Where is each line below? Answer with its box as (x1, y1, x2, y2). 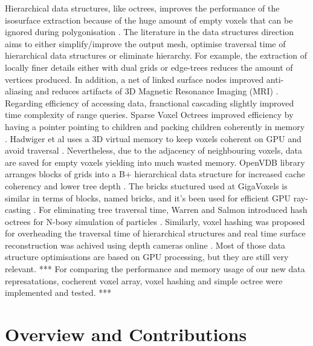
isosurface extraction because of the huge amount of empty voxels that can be (5, 13, 293, 26)
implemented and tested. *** (5, 286, 112, 299)
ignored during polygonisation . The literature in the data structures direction (5, 25, 294, 38)
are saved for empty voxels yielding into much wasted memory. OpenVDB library (5, 155, 305, 168)
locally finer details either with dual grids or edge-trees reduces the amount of (5, 60, 293, 73)
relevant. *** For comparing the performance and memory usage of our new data (5, 263, 305, 275)
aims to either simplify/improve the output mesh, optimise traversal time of (5, 37, 286, 50)
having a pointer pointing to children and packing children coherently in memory (5, 120, 305, 132)
